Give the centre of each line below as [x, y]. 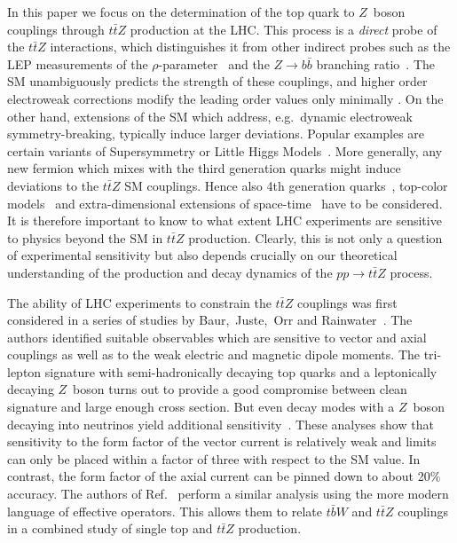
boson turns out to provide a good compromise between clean [240, 389]
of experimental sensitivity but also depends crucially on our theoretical [202, 255]
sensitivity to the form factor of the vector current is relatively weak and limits [222, 441]
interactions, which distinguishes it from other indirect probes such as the [250, 47]
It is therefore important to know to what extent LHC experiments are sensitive [225, 220]
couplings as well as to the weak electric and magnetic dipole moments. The [213, 354]
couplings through [56, 29]
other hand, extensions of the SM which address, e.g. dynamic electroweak [210, 116]
